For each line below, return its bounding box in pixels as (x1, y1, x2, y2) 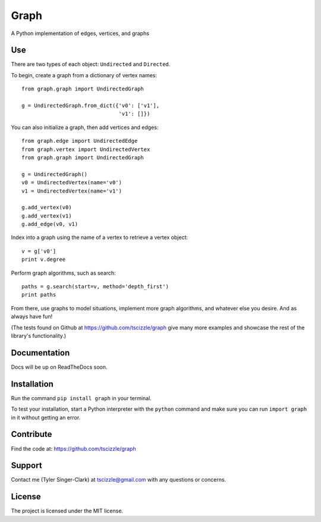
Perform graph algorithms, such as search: (11, 269, 116, 276)
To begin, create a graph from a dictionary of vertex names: (11, 71, 158, 78)
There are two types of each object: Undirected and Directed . (11, 61, 171, 68)
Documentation (11, 348, 70, 358)
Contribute (11, 429, 52, 439)
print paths (21, 291, 56, 298)
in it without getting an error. (11, 414, 81, 421)
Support (11, 461, 42, 471)
